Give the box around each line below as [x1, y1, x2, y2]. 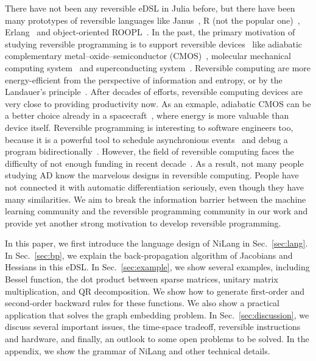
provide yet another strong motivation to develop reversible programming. [5, 216, 281, 229]
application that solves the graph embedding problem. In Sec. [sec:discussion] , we [5, 308, 309, 321]
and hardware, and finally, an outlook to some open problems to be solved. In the [5, 332, 309, 345]
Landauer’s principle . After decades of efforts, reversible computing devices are [5, 85, 303, 98]
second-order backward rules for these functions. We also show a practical [5, 296, 280, 309]
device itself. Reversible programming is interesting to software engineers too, [5, 121, 293, 133]
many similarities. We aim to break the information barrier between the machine [5, 192, 306, 205]
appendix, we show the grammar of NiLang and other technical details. [5, 344, 270, 357]
